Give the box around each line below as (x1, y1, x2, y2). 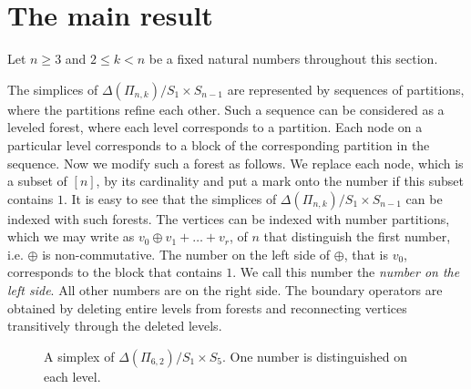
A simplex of (44, 346, 115, 365)
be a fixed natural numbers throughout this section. (148, 49, 438, 68)
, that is (343, 244, 388, 263)
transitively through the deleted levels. (7, 316, 222, 335)
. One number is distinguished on (222, 346, 407, 365)
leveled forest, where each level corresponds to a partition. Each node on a (7, 118, 423, 137)
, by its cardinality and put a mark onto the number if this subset (96, 171, 464, 190)
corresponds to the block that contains (7, 262, 222, 282)
